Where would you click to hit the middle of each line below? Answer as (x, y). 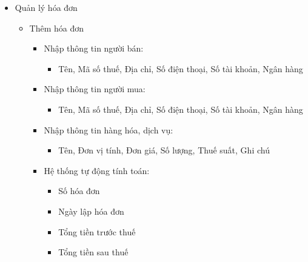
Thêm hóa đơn (57, 28)
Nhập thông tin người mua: (95, 89)
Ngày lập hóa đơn (91, 211)
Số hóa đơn (79, 191)
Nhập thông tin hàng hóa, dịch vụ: (109, 129)
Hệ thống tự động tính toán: (97, 170)
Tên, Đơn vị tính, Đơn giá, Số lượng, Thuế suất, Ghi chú (164, 150)
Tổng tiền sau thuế (93, 252)
